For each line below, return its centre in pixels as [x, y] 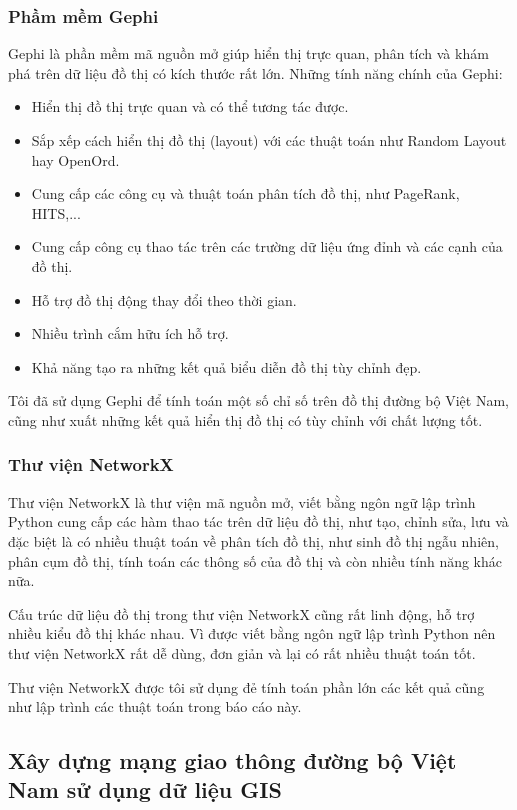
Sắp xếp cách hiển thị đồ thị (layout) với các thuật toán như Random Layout [269, 140]
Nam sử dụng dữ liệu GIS [145, 789]
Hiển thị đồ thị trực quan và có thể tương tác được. [190, 106]
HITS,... [56, 212]
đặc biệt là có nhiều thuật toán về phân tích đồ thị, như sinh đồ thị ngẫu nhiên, [253, 540]
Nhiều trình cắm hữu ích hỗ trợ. [130, 333]
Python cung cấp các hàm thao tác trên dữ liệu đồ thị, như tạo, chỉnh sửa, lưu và [258, 521]
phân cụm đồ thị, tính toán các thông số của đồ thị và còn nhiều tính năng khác [255, 560]
